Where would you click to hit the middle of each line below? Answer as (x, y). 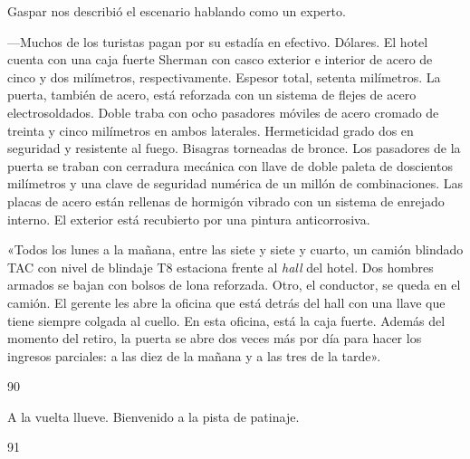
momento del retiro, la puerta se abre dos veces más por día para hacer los (215, 338)
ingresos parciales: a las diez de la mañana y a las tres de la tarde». (194, 355)
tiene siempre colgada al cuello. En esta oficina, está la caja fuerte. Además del (226, 320)
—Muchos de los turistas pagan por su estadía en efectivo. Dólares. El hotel (218, 41)
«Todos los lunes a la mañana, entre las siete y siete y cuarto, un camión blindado (235, 249)
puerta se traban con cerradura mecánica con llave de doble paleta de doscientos (230, 165)
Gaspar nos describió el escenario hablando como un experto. (177, 11)
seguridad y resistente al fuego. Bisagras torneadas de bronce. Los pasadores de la (234, 148)
